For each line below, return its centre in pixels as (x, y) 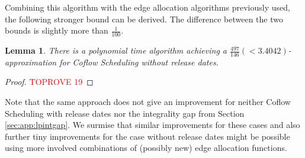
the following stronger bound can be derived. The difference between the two (144, 19)
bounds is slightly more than (57, 30)
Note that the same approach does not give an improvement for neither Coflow (148, 102)
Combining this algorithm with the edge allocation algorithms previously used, (147, 7)
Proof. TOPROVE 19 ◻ (49, 82)
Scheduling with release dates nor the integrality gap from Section (125, 113)
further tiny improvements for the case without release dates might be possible (147, 136)
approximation (31, 62)
